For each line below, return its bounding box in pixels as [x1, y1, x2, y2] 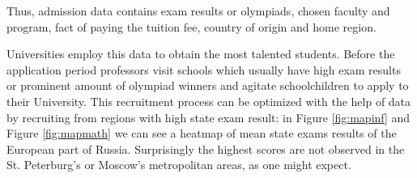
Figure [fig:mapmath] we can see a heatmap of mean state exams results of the [6, 125, 397, 142]
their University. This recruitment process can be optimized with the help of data [6, 92, 411, 109]
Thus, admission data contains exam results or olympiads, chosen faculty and [6, 2, 390, 19]
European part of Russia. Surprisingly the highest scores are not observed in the [6, 140, 405, 157]
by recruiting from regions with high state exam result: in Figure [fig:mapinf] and [6, 108, 411, 125]
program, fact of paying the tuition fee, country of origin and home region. [6, 18, 377, 35]
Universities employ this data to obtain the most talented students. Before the [6, 45, 395, 62]
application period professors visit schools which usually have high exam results [6, 61, 401, 78]
